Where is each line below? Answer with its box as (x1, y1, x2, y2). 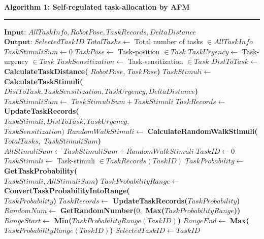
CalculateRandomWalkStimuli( (147, 125, 258, 136)
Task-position (118, 46, 160, 56)
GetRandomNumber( (60, 205, 137, 216)
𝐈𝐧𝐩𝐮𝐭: (4, 28, 26, 36)
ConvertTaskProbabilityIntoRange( (4, 185, 130, 196)
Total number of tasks (134, 36, 203, 47)
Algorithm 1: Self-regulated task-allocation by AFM (4, 2, 190, 12)
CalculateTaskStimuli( (4, 76, 83, 86)
